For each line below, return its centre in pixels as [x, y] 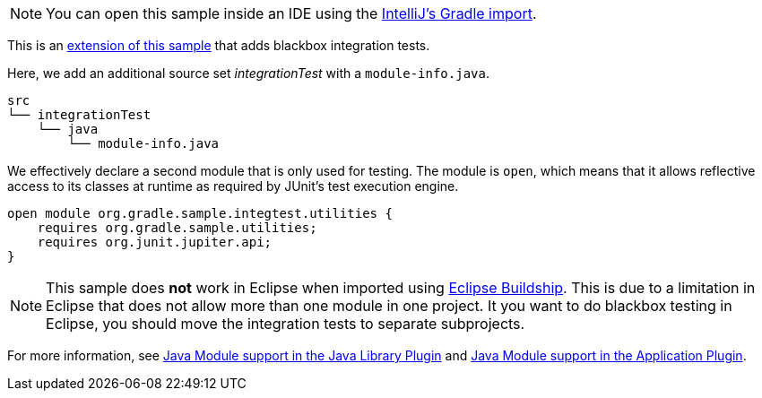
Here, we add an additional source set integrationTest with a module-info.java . [248, 73]
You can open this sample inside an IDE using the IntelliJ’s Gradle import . [291, 13]
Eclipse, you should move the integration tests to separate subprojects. [286, 324]
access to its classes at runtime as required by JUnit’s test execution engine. [233, 186]
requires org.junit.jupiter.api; [155, 242]
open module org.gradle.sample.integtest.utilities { [200, 213]
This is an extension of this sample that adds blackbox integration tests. [219, 45]
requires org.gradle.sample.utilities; [177, 228]
